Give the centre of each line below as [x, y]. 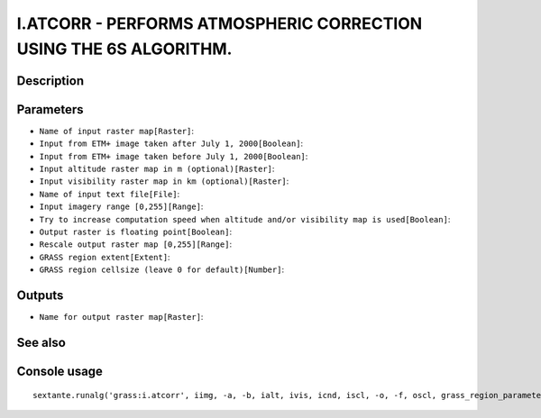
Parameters [50, 109]
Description [50, 81]
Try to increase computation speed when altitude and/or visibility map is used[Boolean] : [245, 219]
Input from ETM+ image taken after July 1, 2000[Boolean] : [171, 143]
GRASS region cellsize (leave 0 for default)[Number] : [161, 269]
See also [41, 342]
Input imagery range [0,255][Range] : [121, 206]
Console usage [60, 371]
